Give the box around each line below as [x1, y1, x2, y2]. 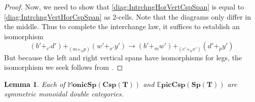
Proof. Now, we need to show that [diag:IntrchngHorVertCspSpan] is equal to [4, 2, 244, 12]
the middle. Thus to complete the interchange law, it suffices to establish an [4, 21, 240, 32]
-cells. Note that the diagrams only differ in [116, 11, 251, 22]
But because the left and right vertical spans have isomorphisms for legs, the [4, 52, 242, 62]
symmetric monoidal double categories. [4, 88, 124, 99]
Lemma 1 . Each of [4, 78, 65, 89]
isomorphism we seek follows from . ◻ [4, 62, 123, 72]
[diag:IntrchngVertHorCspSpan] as [4, 11, 111, 22]
